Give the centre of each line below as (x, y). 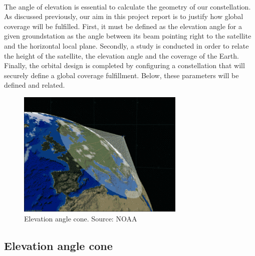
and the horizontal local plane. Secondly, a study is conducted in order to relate (126, 45)
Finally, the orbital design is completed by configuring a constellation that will (124, 65)
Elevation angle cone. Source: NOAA (81, 219)
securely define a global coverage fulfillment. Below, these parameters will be (121, 75)
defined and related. (35, 85)
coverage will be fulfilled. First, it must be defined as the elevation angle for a (123, 26)
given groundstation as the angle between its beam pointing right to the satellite (128, 36)
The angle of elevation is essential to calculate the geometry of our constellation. (127, 6)
